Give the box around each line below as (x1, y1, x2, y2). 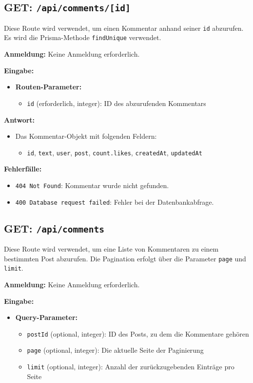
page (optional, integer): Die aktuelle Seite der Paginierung (27, 345, 204, 355)
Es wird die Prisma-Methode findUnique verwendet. (4, 32, 161, 43)
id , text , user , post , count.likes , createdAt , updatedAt (27, 147, 202, 157)
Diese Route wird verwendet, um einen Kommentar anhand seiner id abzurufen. (4, 22, 244, 33)
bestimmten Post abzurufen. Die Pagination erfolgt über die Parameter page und (4, 253, 246, 263)
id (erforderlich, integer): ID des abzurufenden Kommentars (27, 98, 206, 108)
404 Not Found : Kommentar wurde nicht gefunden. (15, 180, 169, 190)
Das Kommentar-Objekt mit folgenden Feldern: (15, 131, 157, 141)
